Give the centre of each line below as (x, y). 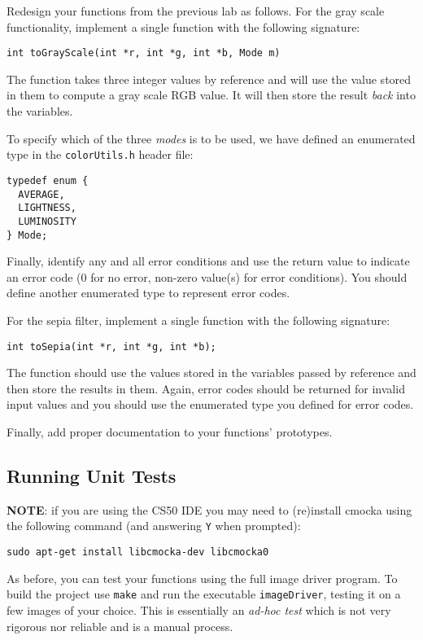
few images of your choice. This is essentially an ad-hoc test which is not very (199, 609)
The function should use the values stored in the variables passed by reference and (211, 373)
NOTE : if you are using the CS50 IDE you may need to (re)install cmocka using (209, 509)
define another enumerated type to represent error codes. (148, 293)
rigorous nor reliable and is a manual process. (120, 626)
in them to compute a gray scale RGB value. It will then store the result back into (211, 95)
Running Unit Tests (92, 475)
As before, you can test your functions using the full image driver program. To (202, 578)
